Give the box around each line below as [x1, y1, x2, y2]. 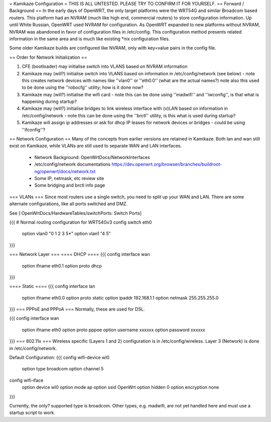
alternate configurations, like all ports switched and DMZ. [9, 201, 128, 207]
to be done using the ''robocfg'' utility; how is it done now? [22, 84, 144, 90]
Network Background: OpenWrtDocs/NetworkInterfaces [34, 154, 150, 160]
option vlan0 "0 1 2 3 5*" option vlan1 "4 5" [22, 231, 111, 237]
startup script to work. [9, 409, 55, 416]
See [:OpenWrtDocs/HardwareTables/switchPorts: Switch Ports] [9, 210, 142, 216]
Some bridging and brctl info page [34, 182, 105, 188]
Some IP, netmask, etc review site [34, 175, 104, 181]
